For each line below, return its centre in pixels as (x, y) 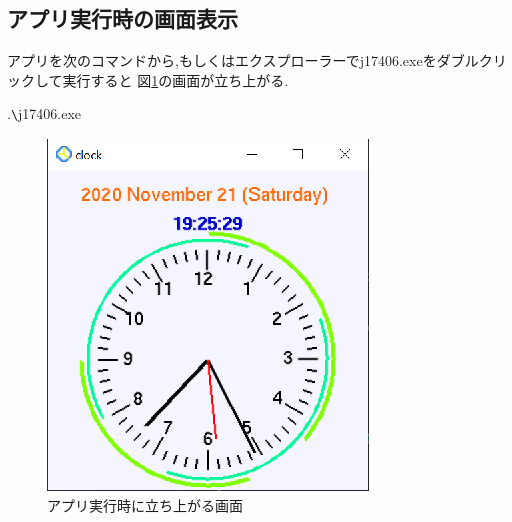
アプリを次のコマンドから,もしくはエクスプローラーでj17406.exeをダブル (243, 60)
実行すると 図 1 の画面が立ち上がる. (175, 79)
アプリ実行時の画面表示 (122, 18)
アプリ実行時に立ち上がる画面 (145, 504)
